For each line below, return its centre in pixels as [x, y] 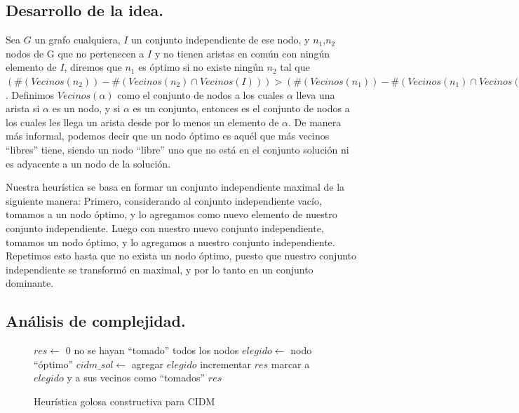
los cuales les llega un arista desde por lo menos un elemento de [142, 122]
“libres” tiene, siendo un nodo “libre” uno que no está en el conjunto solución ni [177, 149]
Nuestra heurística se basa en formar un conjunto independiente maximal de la [175, 187]
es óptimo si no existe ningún [201, 67]
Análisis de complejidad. [96, 321]
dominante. [30, 283]
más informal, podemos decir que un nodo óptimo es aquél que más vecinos [168, 136]
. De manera [315, 122]
